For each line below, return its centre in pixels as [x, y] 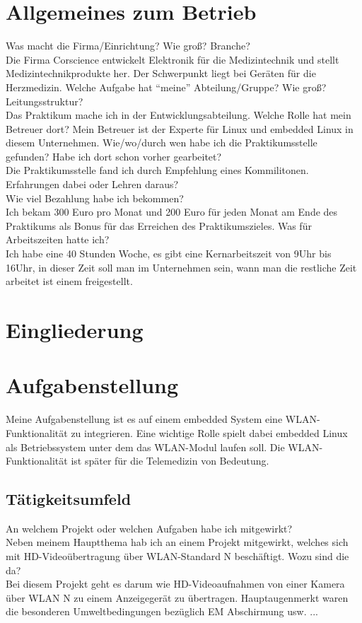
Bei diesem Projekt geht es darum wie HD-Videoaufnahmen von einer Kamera [175, 584]
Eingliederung [75, 330]
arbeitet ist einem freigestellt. [69, 281]
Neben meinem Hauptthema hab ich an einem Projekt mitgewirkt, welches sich [177, 542]
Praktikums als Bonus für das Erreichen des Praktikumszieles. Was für [159, 225]
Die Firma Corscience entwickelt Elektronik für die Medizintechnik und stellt [173, 59]
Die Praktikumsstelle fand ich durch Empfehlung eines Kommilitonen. [157, 170]
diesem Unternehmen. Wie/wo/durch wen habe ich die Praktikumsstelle [162, 142]
